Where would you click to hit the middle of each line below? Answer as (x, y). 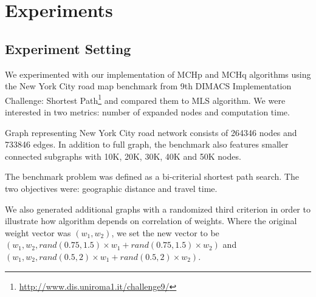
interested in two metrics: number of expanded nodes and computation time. (147, 112)
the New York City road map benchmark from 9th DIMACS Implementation (148, 86)
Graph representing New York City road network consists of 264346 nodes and (151, 132)
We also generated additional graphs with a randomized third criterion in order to (158, 209)
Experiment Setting (68, 48)
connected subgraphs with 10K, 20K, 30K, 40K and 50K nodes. (123, 156)
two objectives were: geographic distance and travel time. (111, 188)
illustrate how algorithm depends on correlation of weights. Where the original (151, 221)
